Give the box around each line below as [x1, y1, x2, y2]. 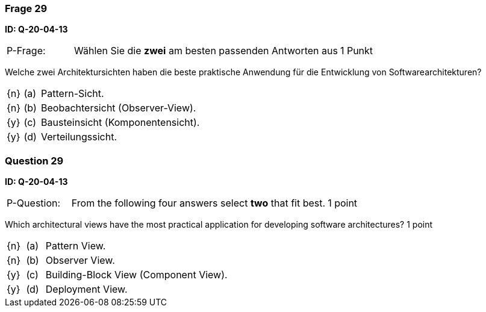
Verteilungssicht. [41, 131, 117, 143]
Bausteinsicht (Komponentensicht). [41, 116, 200, 129]
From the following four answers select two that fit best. [71, 197, 326, 210]
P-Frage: [7, 45, 46, 57]
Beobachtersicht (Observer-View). [41, 102, 196, 114]
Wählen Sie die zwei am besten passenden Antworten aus [73, 45, 338, 57]
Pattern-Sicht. [41, 87, 104, 100]
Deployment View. [45, 283, 128, 296]
